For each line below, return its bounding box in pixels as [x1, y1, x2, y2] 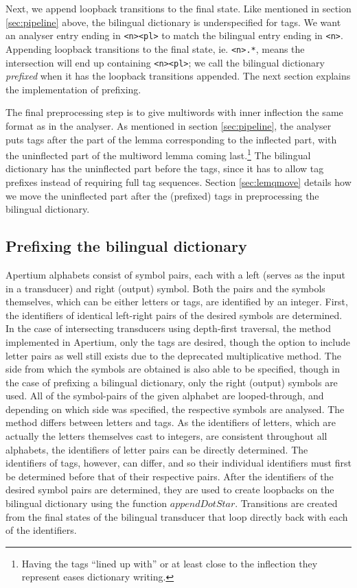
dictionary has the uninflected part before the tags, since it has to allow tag [5, 161, 324, 176]
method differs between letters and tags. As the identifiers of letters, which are [5, 415, 336, 430]
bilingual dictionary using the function [5, 496, 168, 510]
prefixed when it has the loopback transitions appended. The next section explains [5, 69, 351, 83]
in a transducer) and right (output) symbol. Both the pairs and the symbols [5, 281, 325, 295]
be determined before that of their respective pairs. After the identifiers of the [5, 469, 334, 483]
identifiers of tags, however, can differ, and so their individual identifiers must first [5, 456, 352, 470]
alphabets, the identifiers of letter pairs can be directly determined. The [5, 442, 308, 456]
